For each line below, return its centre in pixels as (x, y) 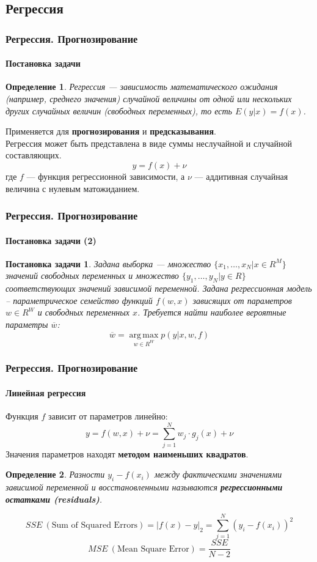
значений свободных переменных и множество (92, 275)
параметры (27, 324)
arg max (144, 335)
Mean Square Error (153, 549)
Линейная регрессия (46, 392)
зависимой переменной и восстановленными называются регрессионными (144, 487)
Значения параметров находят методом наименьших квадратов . (127, 453)
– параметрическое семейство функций (79, 300)
